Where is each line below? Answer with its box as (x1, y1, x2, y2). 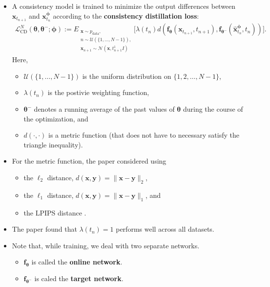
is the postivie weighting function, (47, 87, 149, 97)
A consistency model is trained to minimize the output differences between (12, 1, 236, 11)
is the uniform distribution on (82, 71, 171, 81)
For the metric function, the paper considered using (12, 156, 166, 166)
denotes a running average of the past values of (34, 104, 175, 114)
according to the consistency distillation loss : (53, 10, 199, 21)
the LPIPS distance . (23, 207, 86, 217)
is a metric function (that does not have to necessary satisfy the (48, 130, 240, 140)
